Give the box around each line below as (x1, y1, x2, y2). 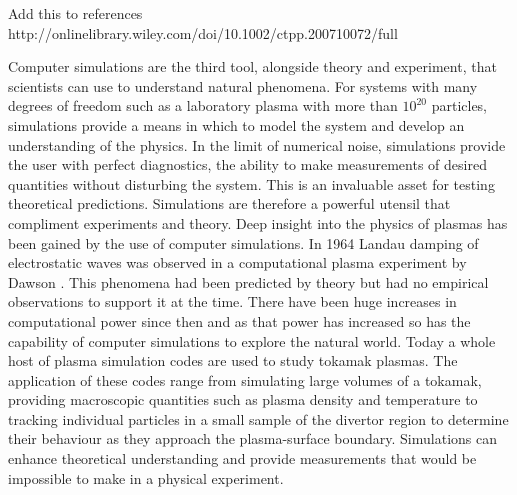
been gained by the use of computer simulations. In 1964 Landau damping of (8, 232, 479, 253)
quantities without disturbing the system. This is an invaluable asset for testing (8, 173, 495, 194)
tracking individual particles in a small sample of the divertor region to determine (8, 408, 509, 429)
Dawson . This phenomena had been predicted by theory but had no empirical (8, 271, 489, 292)
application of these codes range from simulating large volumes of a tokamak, (8, 369, 482, 390)
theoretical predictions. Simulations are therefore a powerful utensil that (8, 193, 451, 214)
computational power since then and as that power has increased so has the (8, 310, 471, 331)
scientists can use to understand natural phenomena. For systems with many (8, 75, 478, 96)
